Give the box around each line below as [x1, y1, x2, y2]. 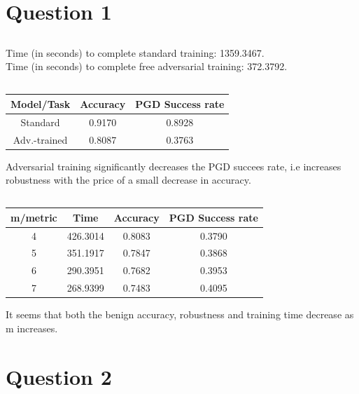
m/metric [10, 210, 57, 224]
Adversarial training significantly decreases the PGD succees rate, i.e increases [6, 158, 342, 173]
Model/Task [10, 96, 71, 111]
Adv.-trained [13, 132, 68, 147]
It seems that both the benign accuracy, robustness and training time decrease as [6, 307, 354, 322]
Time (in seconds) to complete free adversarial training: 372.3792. [6, 59, 288, 74]
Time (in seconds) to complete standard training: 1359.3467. [6, 45, 265, 60]
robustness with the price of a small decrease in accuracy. [6, 172, 251, 187]
